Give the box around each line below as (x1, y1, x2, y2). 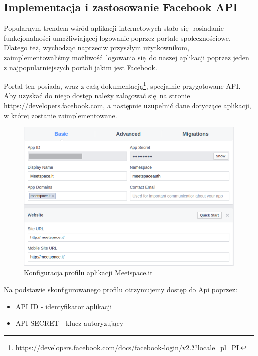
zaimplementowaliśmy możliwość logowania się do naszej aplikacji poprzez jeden (4, 52, 249, 62)
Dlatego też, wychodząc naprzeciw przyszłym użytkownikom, (4, 42, 189, 53)
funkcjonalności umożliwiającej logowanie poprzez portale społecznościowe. (4, 32, 231, 43)
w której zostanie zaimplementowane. (4, 110, 117, 120)
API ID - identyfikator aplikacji (15, 301, 112, 311)
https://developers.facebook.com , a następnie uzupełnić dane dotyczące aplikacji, (4, 100, 251, 111)
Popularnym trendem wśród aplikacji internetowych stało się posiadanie (4, 23, 224, 33)
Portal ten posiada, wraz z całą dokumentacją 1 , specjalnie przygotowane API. (4, 79, 241, 91)
